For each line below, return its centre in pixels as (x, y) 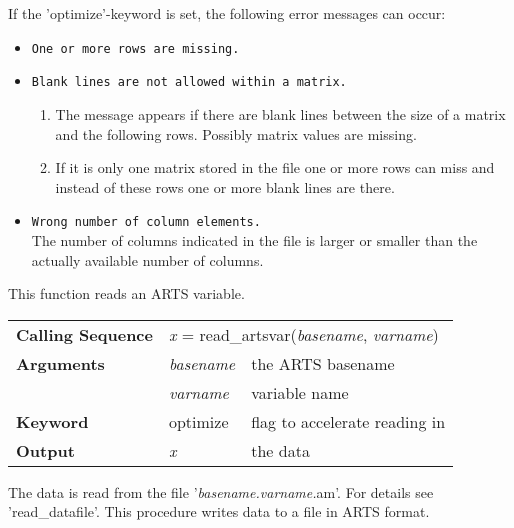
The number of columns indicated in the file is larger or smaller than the (254, 239)
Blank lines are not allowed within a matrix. (189, 82)
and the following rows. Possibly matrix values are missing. (236, 133)
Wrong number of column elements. (146, 222)
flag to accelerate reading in (348, 421)
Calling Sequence (84, 334)
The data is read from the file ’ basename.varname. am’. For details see (221, 491)
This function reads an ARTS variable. (126, 293)
